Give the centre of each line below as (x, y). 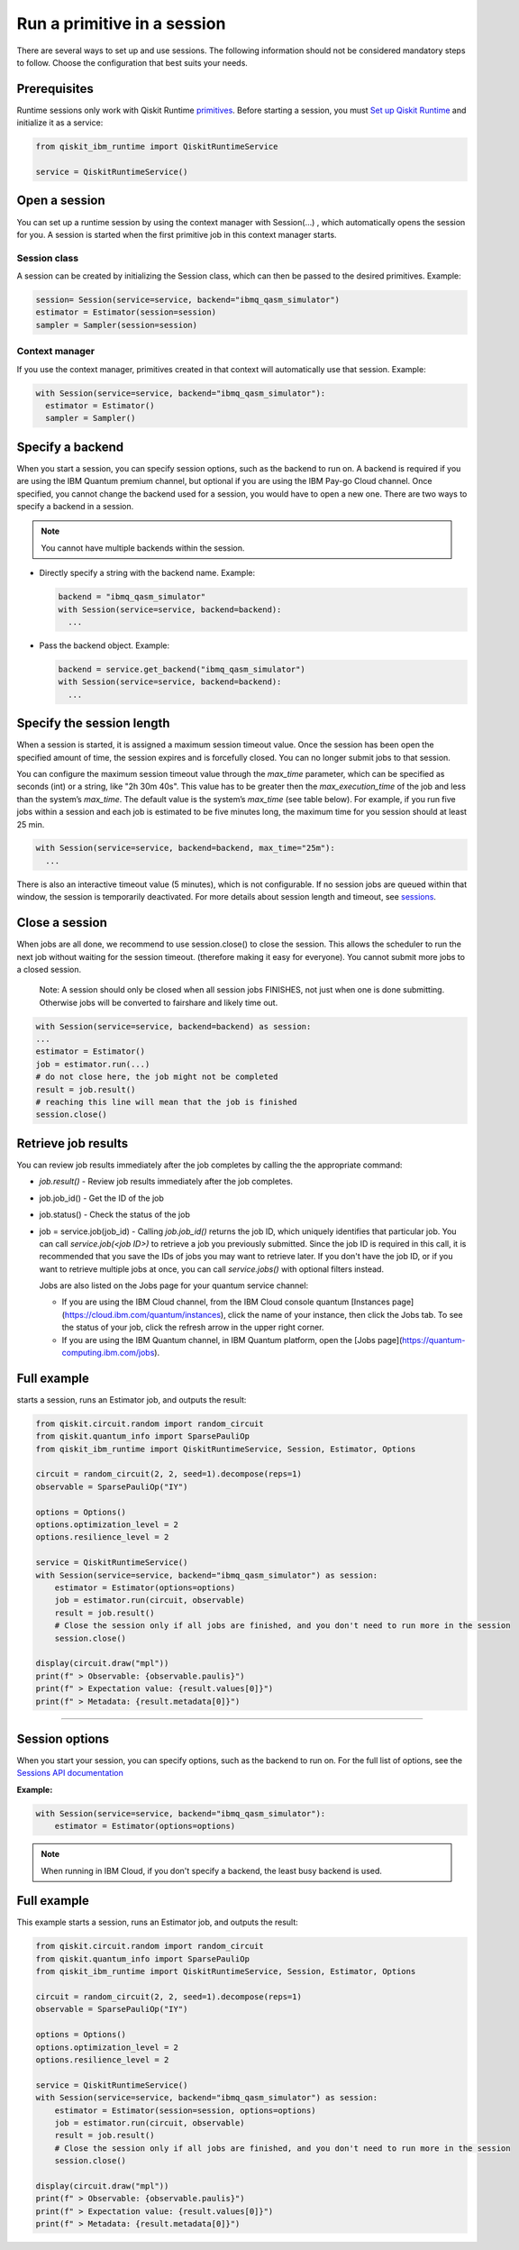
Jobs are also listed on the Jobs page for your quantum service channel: (174, 1285)
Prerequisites (55, 89)
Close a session (62, 923)
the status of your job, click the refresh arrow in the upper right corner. (193, 1327)
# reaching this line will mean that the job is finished (166, 1102)
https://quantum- (434, 1340)
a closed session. (49, 969)
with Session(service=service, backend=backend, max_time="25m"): (185, 848)
